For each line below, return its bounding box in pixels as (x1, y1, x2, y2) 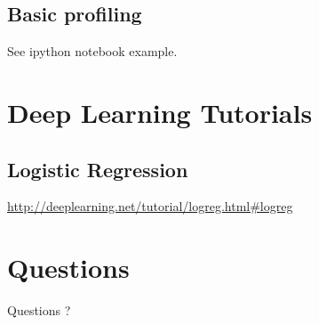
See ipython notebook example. (7, 42, 178, 61)
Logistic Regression (7, 155, 188, 183)
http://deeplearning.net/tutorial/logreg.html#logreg (7, 197, 293, 215)
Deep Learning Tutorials (7, 93, 313, 130)
